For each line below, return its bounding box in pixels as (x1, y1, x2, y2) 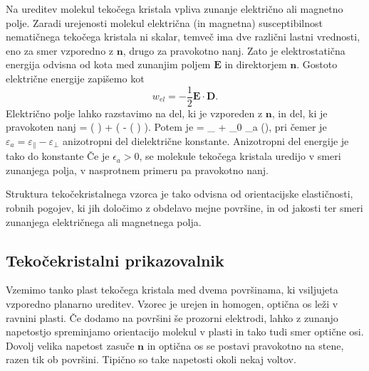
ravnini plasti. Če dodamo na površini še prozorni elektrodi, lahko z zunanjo (6, 310, 338, 325)
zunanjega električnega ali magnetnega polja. (6, 214, 202, 229)
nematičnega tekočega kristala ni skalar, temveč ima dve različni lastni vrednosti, (6, 29, 360, 44)
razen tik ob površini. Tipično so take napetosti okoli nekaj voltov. (6, 352, 296, 367)
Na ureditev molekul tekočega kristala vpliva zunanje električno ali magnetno (6, 1, 343, 16)
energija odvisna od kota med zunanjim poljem (6, 57, 211, 72)
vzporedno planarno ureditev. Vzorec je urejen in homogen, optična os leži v (6, 296, 338, 311)
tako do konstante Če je (6, 149, 110, 163)
